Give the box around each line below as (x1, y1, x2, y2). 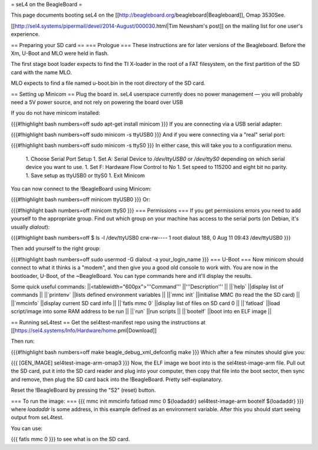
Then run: (11, 337, 35, 345)
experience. (11, 31, 40, 38)
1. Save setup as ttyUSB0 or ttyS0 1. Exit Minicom (25, 171, 145, 179)
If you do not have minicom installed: (11, 110, 100, 117)
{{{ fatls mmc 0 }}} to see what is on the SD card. (11, 436, 130, 443)
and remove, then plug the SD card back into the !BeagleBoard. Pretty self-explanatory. (11, 376, 223, 383)
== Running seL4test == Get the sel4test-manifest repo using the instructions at (11, 319, 206, 326)
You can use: (11, 425, 43, 432)
